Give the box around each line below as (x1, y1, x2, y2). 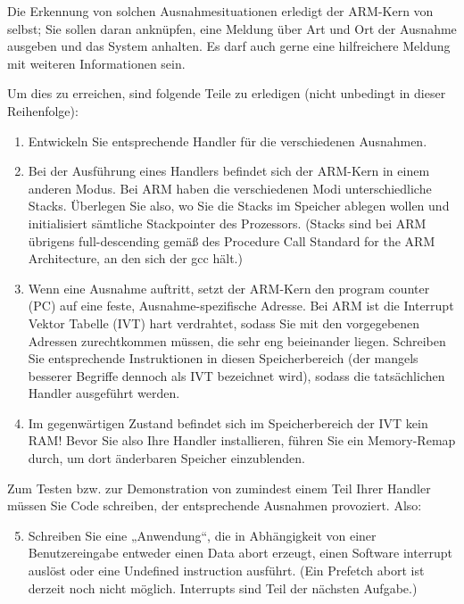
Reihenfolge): (7, 101, 79, 120)
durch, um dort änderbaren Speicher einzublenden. (28, 449, 305, 467)
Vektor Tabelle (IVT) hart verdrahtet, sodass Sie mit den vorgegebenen (28, 313, 420, 332)
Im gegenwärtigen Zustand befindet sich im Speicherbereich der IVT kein (28, 413, 428, 432)
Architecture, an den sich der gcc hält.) (28, 249, 243, 268)
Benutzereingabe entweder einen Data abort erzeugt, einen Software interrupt (28, 543, 452, 562)
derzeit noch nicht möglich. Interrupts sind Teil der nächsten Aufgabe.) (28, 578, 418, 597)
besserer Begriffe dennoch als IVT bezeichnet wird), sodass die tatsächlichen (28, 366, 445, 385)
